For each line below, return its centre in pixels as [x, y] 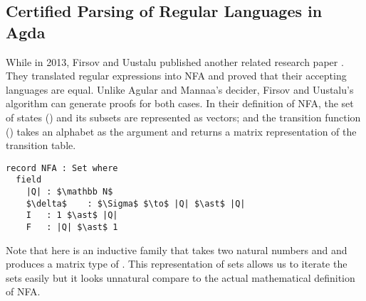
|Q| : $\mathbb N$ [69, 192]
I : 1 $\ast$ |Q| [72, 215]
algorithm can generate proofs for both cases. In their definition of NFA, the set [180, 103]
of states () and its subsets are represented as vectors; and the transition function [183, 117]
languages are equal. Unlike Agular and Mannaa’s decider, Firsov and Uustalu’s [180, 89]
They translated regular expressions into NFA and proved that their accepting [176, 76]
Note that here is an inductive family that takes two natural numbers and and [177, 250]
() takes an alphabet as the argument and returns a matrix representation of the [181, 131]
